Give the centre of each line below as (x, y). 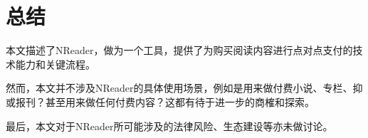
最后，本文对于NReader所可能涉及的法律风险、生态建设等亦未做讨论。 (169, 126)
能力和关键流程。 (55, 64)
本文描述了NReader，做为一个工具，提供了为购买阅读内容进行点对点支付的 (179, 50)
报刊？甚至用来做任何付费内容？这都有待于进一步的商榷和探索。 (165, 101)
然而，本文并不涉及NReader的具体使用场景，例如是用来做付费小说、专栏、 (179, 88)
